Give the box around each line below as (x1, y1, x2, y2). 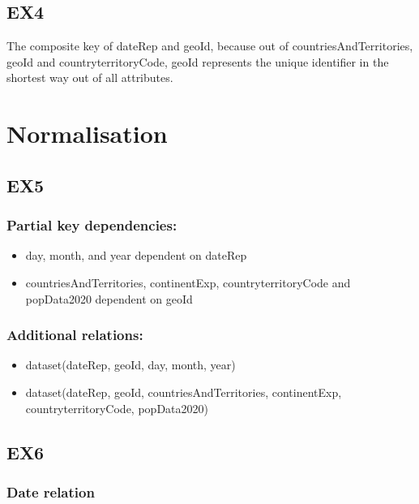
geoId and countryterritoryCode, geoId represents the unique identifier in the (6, 53, 389, 70)
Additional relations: (6, 325, 143, 345)
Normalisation (6, 117, 168, 150)
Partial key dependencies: (6, 215, 177, 235)
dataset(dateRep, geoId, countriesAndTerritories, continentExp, (25, 383, 342, 400)
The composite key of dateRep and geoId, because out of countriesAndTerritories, (6, 37, 413, 54)
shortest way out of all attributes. (6, 69, 173, 86)
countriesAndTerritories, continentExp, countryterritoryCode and (25, 274, 351, 291)
